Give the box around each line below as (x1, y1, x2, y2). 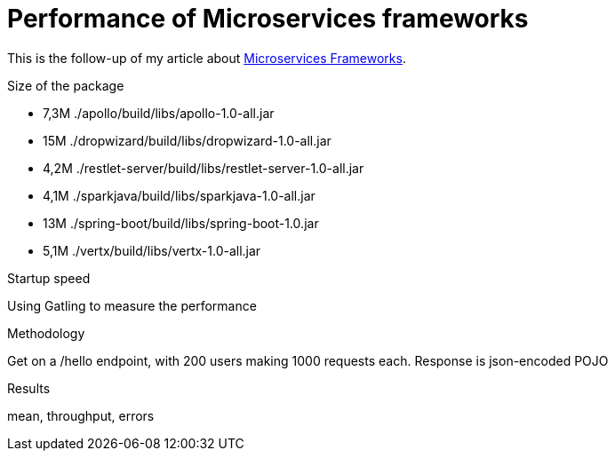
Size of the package (7, 77, 124, 93)
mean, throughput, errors (7, 407, 155, 423)
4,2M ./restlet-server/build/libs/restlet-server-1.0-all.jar (43, 160, 364, 176)
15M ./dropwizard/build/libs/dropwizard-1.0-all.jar (43, 132, 331, 148)
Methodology (7, 325, 85, 341)
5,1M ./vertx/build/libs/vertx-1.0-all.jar (43, 242, 261, 258)
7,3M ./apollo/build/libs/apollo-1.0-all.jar (43, 105, 275, 121)
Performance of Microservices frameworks (7, 4, 529, 34)
